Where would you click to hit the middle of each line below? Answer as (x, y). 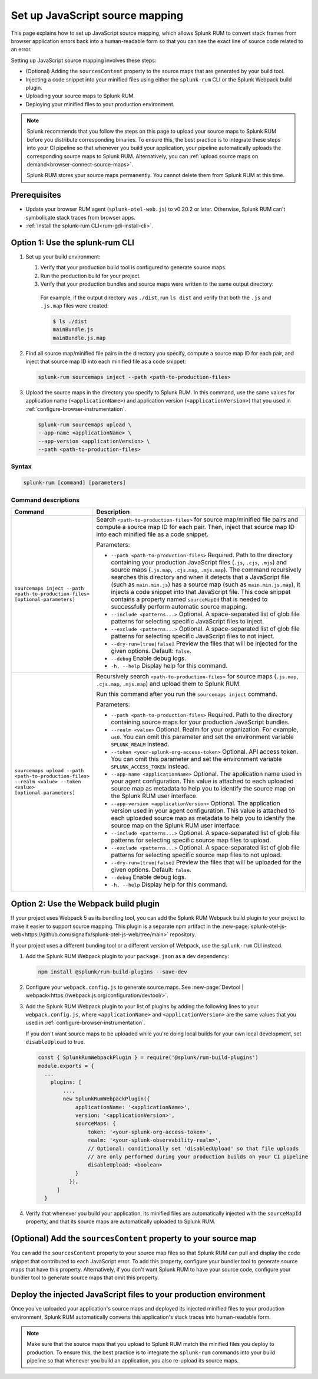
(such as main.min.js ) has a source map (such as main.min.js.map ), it (206, 584)
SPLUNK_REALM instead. (140, 744)
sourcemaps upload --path (49, 771)
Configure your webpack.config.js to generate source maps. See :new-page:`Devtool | (135, 987)
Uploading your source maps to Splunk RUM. (80, 96)
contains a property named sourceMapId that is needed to (189, 599)
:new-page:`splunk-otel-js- (254, 926)
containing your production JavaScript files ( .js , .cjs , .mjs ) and (199, 562)
